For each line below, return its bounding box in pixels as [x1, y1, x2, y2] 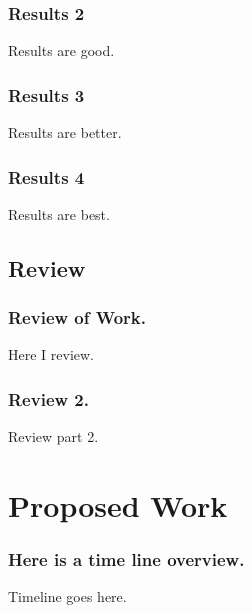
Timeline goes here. [8, 586, 127, 607]
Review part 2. [8, 426, 99, 447]
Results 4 [8, 164, 85, 189]
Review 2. [8, 386, 89, 411]
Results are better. [8, 122, 122, 143]
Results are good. [8, 40, 115, 61]
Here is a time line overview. [8, 547, 245, 572]
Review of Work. [8, 305, 146, 330]
